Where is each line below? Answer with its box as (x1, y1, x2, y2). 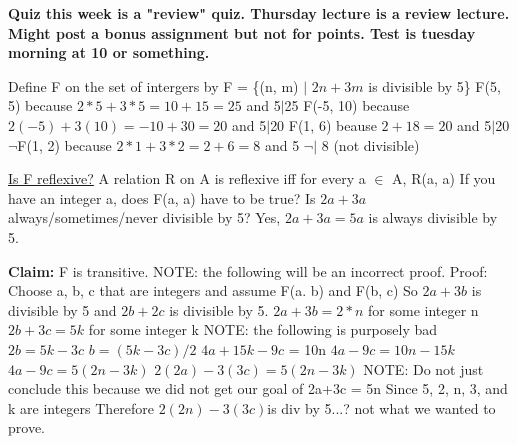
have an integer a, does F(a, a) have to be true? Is (8, 187, 316, 208)
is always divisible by (368, 207, 498, 228)
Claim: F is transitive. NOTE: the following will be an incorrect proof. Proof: (8, 260, 488, 281)
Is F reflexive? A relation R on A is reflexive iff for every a (8, 168, 366, 189)
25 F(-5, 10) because (284, 95, 410, 116)
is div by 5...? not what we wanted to (267, 397, 496, 418)
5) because (8, 95, 73, 116)
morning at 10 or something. (8, 42, 210, 63)
